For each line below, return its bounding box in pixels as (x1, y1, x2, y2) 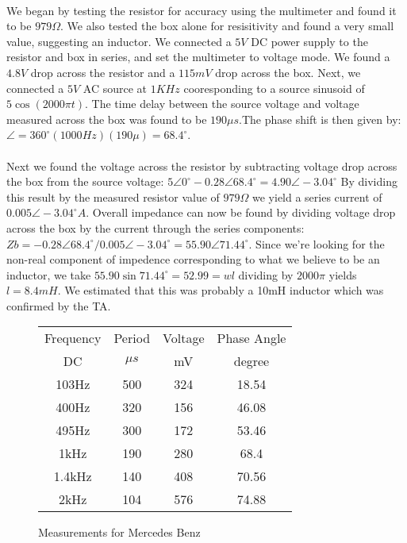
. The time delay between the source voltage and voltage (85, 95, 359, 112)
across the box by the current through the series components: (6, 219, 305, 236)
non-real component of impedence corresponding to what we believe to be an (6, 251, 380, 268)
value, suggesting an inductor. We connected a (6, 33, 232, 49)
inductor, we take (6, 266, 91, 283)
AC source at (83, 79, 148, 96)
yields (328, 266, 357, 283)
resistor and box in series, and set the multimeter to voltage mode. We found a (6, 48, 390, 65)
